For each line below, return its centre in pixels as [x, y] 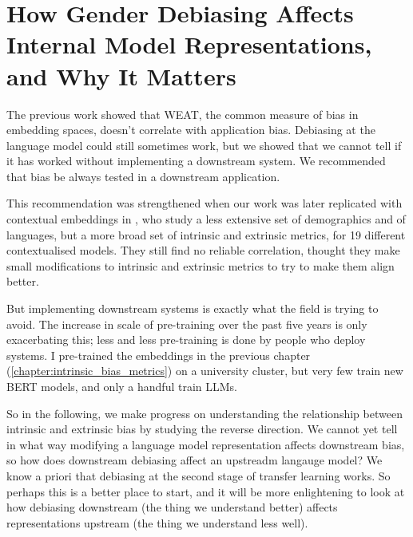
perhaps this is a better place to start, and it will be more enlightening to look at [206, 491]
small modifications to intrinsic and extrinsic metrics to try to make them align [201, 265]
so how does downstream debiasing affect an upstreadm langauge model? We [195, 460]
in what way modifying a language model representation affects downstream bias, [206, 444]
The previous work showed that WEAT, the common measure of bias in [183, 114]
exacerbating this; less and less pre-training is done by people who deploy [186, 340]
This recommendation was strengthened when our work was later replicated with [205, 203]
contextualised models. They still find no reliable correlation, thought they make [203, 250]
